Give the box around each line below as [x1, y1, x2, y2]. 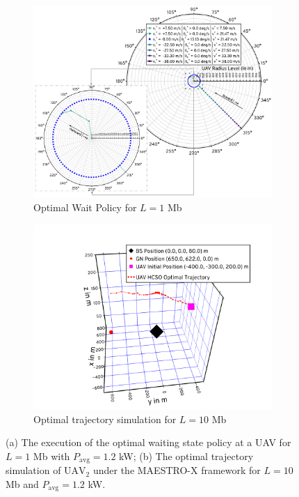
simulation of [6, 463, 61, 477]
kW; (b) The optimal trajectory [119, 448, 254, 463]
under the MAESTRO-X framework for [92, 463, 261, 477]
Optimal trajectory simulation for [33, 411, 177, 426]
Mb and [6, 476, 39, 491]
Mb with [33, 448, 70, 463]
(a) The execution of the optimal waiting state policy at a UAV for [6, 435, 291, 450]
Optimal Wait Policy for [33, 200, 137, 215]
